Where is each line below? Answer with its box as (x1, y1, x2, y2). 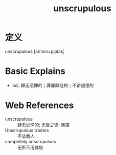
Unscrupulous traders (5, 127, 49, 133)
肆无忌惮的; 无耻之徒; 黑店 (17, 122, 70, 128)
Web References (5, 100, 74, 111)
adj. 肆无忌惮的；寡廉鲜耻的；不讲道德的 (12, 82, 94, 88)
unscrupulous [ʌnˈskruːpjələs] (5, 48, 65, 54)
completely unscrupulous (5, 138, 56, 144)
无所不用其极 (17, 144, 43, 150)
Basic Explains (5, 66, 66, 77)
